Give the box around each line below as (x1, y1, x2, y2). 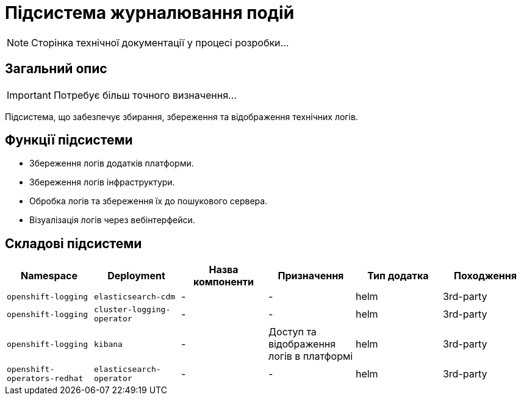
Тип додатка (367, 270, 429, 282)
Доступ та (268, 326, 317, 338)
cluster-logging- (93, 305, 171, 315)
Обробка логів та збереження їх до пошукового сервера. (29, 196, 268, 207)
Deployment (107, 270, 165, 282)
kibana (93, 339, 123, 349)
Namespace (20, 270, 78, 282)
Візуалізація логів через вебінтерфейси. (29, 215, 195, 226)
